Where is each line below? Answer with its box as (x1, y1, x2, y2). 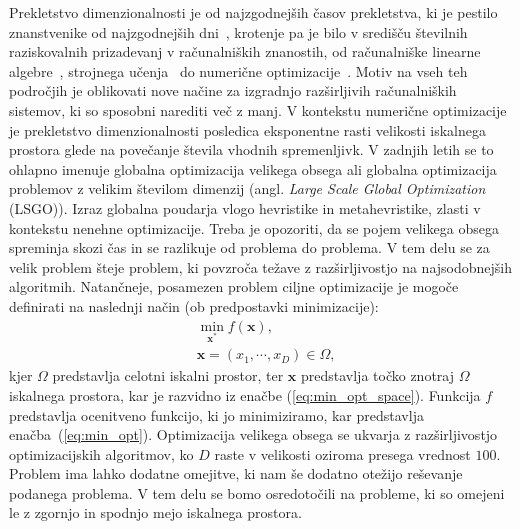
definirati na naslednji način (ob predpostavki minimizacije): (9, 295, 379, 316)
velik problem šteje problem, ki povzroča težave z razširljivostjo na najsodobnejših (9, 256, 513, 277)
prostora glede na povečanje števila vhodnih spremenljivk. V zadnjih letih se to (9, 139, 494, 160)
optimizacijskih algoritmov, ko (9, 443, 194, 464)
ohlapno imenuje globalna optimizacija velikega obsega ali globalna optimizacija (9, 158, 497, 179)
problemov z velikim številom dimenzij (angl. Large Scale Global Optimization (9, 178, 486, 199)
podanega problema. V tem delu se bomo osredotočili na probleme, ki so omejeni (9, 482, 505, 503)
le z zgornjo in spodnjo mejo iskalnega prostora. (9, 502, 302, 523)
